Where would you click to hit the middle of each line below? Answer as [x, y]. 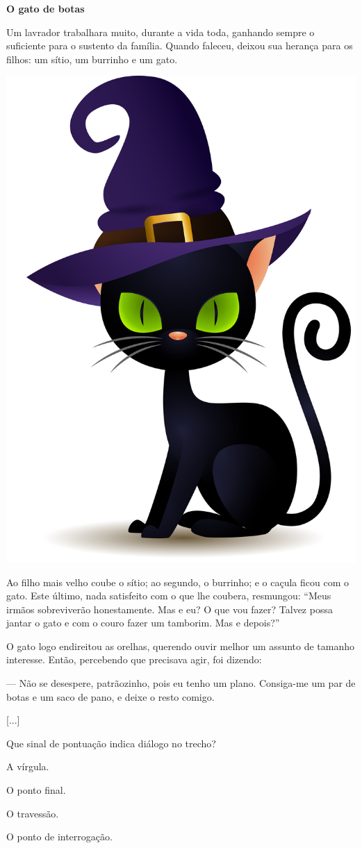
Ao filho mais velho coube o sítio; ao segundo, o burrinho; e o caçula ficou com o [178, 582]
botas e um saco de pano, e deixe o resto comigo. [110, 696]
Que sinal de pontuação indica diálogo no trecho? [111, 743]
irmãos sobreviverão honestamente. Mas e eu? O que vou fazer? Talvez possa [170, 609]
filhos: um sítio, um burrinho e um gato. [92, 59]
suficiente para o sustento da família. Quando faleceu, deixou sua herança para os [180, 45]
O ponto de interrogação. [59, 837]
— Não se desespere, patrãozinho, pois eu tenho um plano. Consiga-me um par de [181, 683]
